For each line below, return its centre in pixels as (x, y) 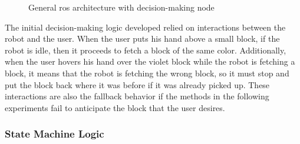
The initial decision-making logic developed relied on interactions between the (145, 27)
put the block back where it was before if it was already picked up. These (137, 84)
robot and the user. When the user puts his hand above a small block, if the (142, 38)
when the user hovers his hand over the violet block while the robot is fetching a (150, 61)
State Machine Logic (55, 134)
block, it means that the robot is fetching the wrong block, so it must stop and (147, 73)
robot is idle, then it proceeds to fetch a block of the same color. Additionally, (146, 50)
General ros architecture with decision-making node (121, 7)
